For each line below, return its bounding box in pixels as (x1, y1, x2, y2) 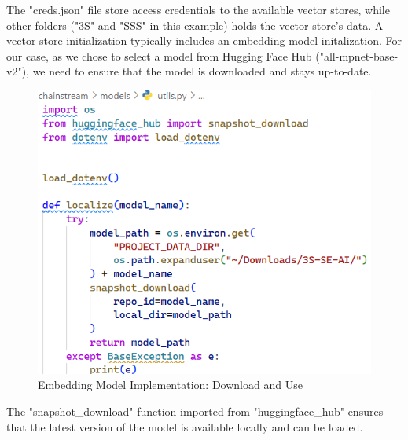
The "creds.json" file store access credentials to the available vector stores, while (6, 2, 390, 17)
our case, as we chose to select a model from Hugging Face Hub (6, 47, 312, 64)
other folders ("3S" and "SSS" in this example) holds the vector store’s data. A (6, 16, 384, 33)
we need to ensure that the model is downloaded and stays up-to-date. (32, 63, 372, 79)
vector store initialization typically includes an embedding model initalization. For (6, 32, 402, 49)
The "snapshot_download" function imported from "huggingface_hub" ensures (6, 403, 384, 420)
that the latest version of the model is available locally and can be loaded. (6, 418, 363, 434)
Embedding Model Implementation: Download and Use (38, 376, 303, 393)
